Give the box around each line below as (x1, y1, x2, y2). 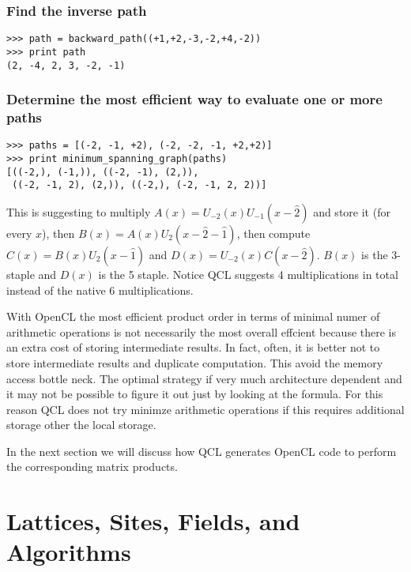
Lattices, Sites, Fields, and (6, 505, 300, 537)
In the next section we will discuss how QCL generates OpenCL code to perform (6, 442, 397, 459)
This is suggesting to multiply (6, 203, 151, 220)
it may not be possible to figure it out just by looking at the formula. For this (6, 386, 383, 402)
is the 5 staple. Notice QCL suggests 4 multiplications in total (98, 265, 398, 282)
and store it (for (313, 203, 390, 220)
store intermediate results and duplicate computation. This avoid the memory (6, 354, 383, 371)
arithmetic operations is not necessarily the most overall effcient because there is (6, 323, 396, 340)
